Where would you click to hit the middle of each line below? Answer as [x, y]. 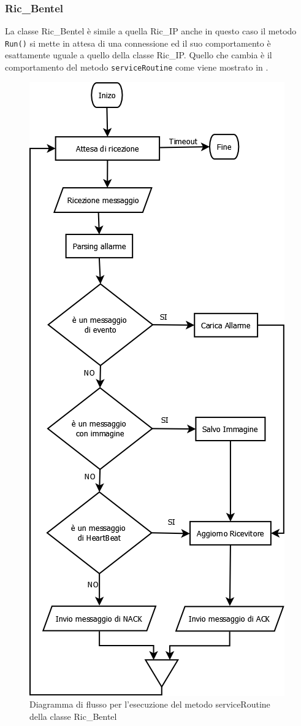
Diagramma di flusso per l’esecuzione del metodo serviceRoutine [150, 704]
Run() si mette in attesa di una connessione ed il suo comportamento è [138, 43]
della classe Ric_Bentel [73, 716]
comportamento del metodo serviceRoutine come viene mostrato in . [137, 67]
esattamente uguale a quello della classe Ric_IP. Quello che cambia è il [139, 55]
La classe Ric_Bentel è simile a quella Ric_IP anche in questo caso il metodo [151, 31]
